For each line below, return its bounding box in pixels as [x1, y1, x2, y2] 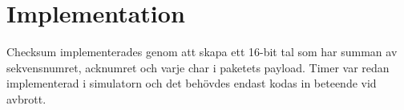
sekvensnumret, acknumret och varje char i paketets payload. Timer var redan [6, 59, 390, 75]
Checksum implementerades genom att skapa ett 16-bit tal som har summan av [6, 43, 398, 60]
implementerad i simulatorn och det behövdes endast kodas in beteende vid [6, 75, 377, 92]
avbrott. [6, 90, 46, 107]
